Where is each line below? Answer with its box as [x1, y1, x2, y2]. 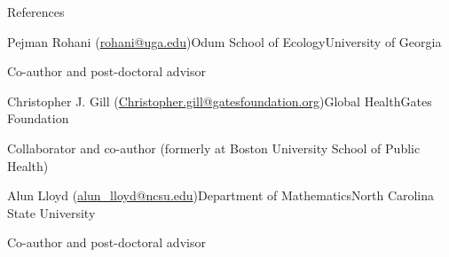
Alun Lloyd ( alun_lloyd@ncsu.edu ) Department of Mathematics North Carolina [7, 186, 435, 205]
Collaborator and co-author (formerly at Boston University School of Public [7, 138, 421, 157]
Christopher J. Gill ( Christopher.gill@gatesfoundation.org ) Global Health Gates [7, 91, 432, 110]
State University [7, 203, 96, 222]
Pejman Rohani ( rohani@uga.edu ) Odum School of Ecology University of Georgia [7, 32, 442, 51]
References [7, 3, 65, 20]
